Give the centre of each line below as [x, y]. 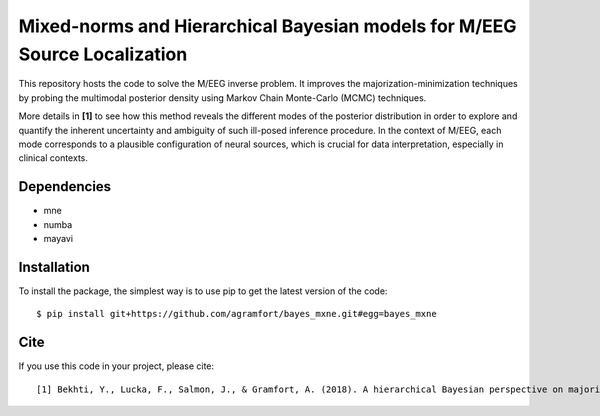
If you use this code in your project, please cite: [116, 366]
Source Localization [103, 54]
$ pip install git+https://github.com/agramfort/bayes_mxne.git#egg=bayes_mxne [236, 314]
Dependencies [65, 186]
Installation [54, 266]
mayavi [58, 238]
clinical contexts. [53, 158]
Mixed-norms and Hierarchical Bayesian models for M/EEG [267, 26]
